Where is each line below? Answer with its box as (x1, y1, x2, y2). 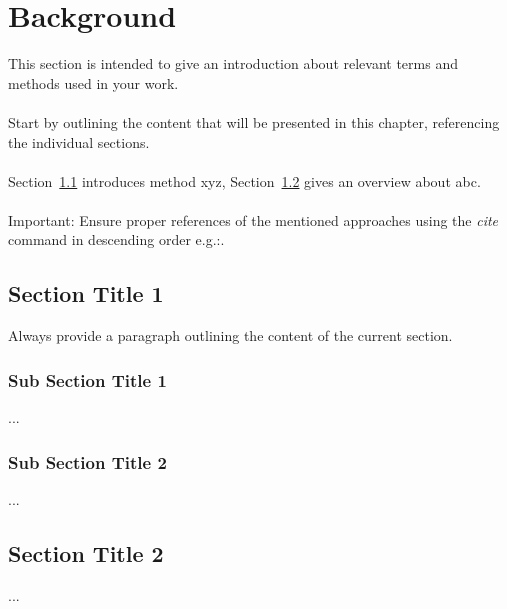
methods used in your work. (8, 72, 179, 93)
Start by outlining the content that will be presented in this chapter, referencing (8, 111, 500, 132)
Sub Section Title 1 (8, 367, 167, 392)
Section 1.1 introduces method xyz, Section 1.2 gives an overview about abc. (8, 170, 481, 191)
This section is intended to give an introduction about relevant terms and (8, 53, 458, 74)
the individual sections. (8, 131, 150, 152)
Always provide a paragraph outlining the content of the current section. (8, 325, 453, 346)
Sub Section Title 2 (8, 449, 167, 474)
